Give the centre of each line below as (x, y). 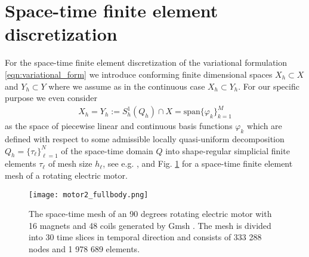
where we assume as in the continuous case (127, 86)
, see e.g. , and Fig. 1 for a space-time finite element (198, 163)
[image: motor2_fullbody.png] (89, 195)
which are (265, 126)
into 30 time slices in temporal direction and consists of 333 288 (145, 237)
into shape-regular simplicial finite (228, 150)
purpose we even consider (51, 98)
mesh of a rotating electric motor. (66, 175)
